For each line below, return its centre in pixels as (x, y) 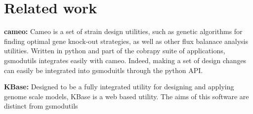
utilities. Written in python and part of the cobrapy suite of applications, (115, 51)
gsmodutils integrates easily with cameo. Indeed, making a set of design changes (125, 60)
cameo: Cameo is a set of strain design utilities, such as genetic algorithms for (123, 31)
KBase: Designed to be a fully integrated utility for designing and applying (119, 87)
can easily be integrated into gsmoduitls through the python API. (104, 70)
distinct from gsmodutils (41, 106)
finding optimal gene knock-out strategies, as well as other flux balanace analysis (126, 41)
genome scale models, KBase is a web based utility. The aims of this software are (126, 96)
